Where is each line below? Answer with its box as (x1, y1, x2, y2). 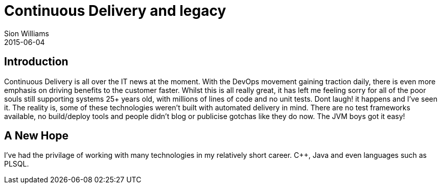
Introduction (4, 55, 68, 68)
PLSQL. (4, 159, 29, 169)
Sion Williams (4, 29, 49, 38)
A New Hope (4, 129, 69, 143)
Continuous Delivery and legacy (4, 2, 226, 19)
